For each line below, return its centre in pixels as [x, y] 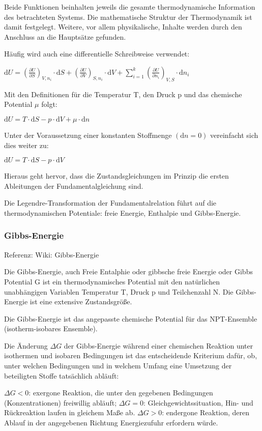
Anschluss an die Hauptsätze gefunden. [65, 36]
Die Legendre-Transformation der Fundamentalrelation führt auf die [110, 203]
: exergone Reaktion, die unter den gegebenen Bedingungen [121, 393]
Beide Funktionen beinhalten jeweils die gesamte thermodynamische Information [130, 7]
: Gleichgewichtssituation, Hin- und [198, 402]
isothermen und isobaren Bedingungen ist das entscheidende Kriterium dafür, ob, [131, 355]
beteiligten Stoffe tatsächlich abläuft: [62, 375]
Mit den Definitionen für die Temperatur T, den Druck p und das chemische [123, 94]
